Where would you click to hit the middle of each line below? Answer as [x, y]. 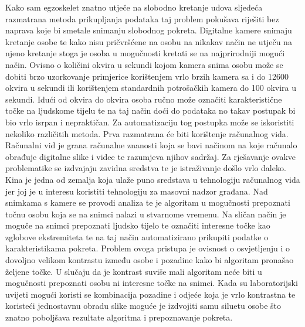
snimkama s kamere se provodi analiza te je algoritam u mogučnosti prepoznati [148, 202]
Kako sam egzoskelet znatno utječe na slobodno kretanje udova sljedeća [134, 7]
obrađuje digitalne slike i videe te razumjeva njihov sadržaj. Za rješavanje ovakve [151, 156]
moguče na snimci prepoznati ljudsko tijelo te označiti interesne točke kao [138, 225]
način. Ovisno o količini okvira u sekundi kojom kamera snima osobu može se [144, 64]
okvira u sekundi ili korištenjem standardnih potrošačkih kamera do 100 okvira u [151, 88]
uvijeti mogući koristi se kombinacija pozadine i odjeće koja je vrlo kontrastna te [150, 294]
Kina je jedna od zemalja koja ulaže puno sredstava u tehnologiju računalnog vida [153, 179]
